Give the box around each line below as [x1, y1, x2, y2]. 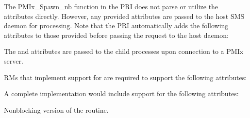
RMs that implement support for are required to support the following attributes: [4, 72, 247, 82]
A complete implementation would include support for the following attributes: [4, 88, 239, 99]
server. [4, 55, 23, 66]
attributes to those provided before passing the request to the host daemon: [4, 30, 229, 40]
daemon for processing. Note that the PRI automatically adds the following [4, 20, 229, 31]
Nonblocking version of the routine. [4, 104, 109, 115]
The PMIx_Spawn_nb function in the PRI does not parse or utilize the [4, 1, 218, 11]
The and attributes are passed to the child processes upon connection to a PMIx [4, 46, 244, 56]
